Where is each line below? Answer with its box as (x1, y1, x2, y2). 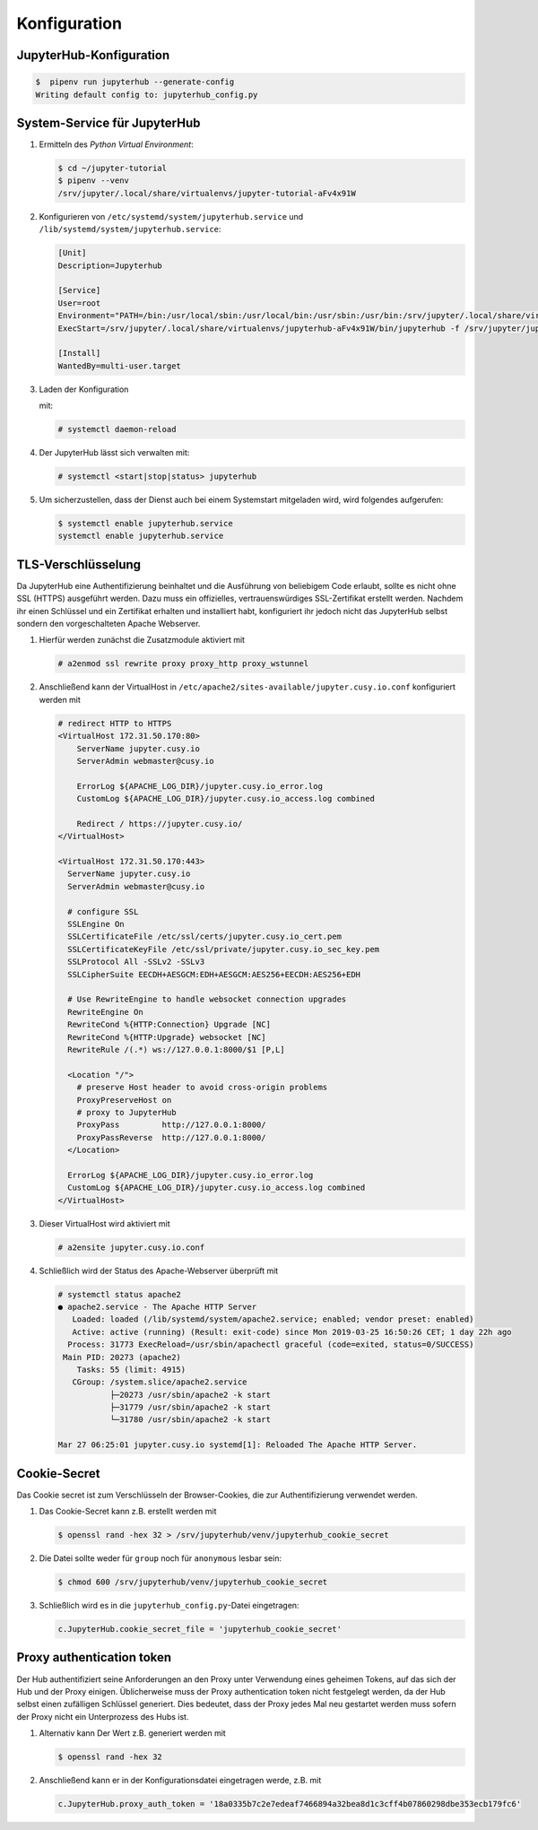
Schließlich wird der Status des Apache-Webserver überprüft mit (39, 1265, 279, 1276)
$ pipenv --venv (57, 176, 130, 186)
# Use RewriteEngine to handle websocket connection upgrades (67, 994, 347, 1004)
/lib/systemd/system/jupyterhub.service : (39, 224, 221, 235)
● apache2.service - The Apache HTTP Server (57, 1301, 257, 1312)
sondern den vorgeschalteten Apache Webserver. (16, 619, 201, 629)
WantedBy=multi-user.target (57, 360, 181, 371)
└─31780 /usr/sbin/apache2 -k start (109, 1415, 271, 1425)
